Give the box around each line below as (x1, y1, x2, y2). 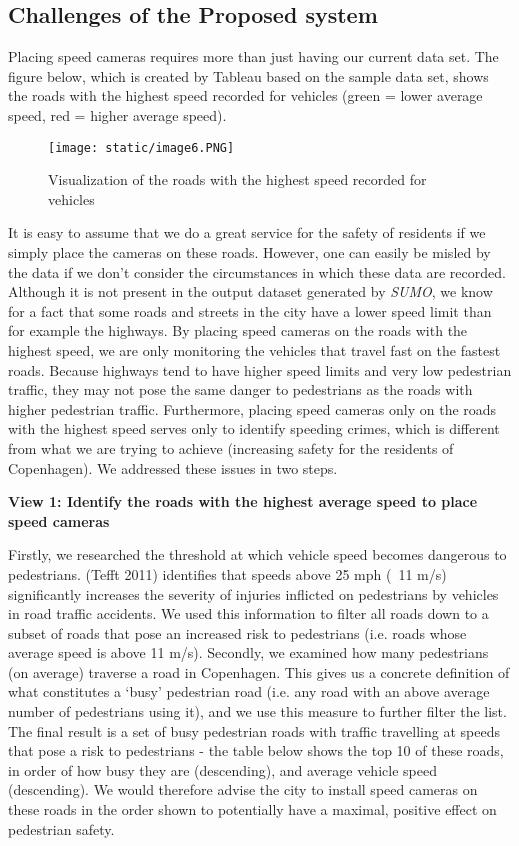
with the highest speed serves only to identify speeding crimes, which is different (8, 418, 500, 439)
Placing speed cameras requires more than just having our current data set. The (8, 46, 499, 67)
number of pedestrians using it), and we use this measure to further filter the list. (8, 701, 507, 722)
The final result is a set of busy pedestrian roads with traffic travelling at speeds (8, 720, 500, 741)
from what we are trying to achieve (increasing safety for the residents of (8, 437, 454, 458)
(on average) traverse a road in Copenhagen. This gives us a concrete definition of (8, 661, 510, 682)
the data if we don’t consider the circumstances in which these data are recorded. (8, 261, 506, 282)
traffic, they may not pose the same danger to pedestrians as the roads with (8, 379, 473, 400)
